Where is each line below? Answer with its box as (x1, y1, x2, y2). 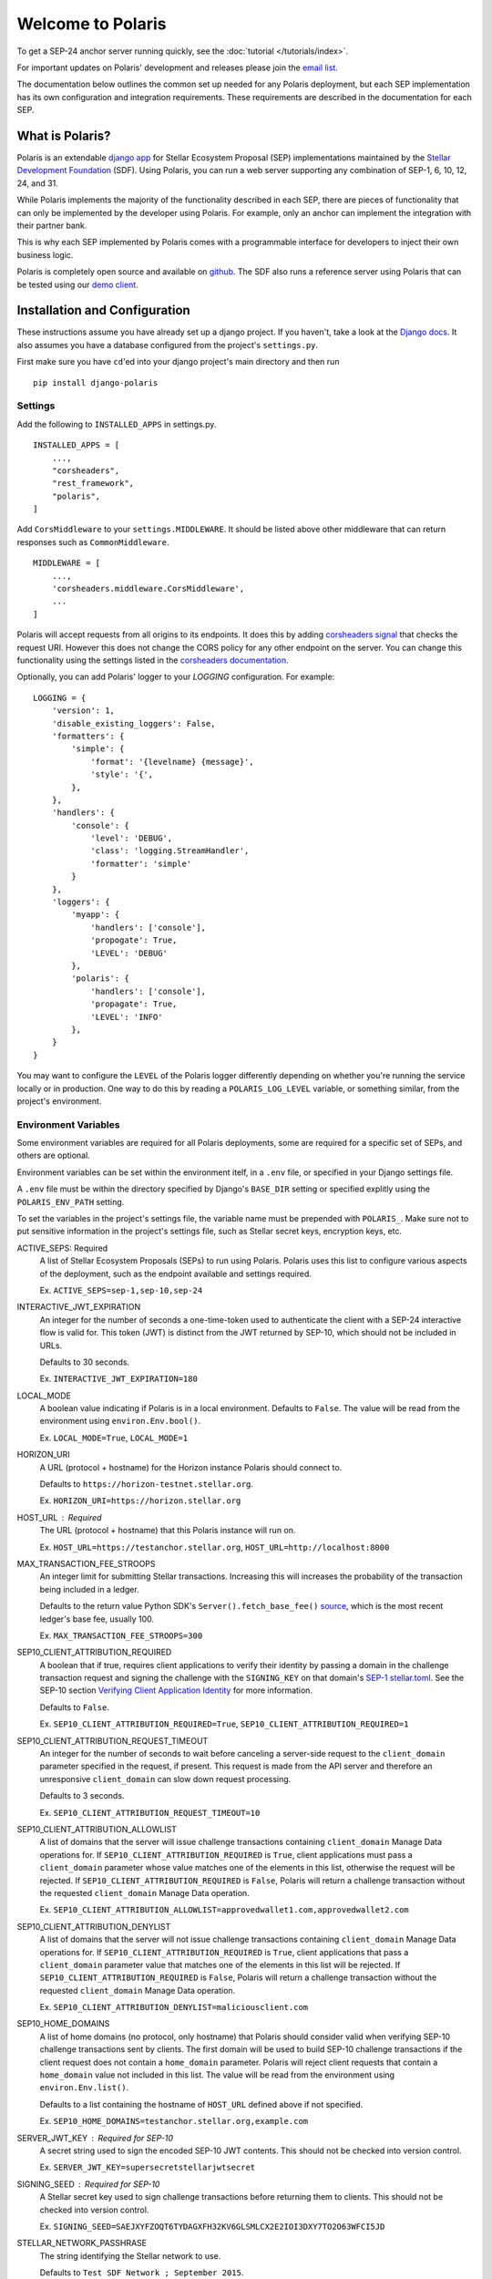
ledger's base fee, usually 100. (39, 1614, 155, 1624)
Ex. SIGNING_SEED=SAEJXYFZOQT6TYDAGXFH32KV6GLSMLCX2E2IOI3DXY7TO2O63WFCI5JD (39, 2221, 385, 2232)
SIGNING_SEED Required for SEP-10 (16, 2179, 160, 2190)
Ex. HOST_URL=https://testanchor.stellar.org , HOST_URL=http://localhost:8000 (39, 1542, 390, 1552)
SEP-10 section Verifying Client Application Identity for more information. (39, 1685, 313, 1696)
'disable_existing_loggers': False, (51, 718, 216, 728)
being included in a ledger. (39, 1583, 140, 1594)
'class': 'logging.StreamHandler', (90, 846, 250, 856)
